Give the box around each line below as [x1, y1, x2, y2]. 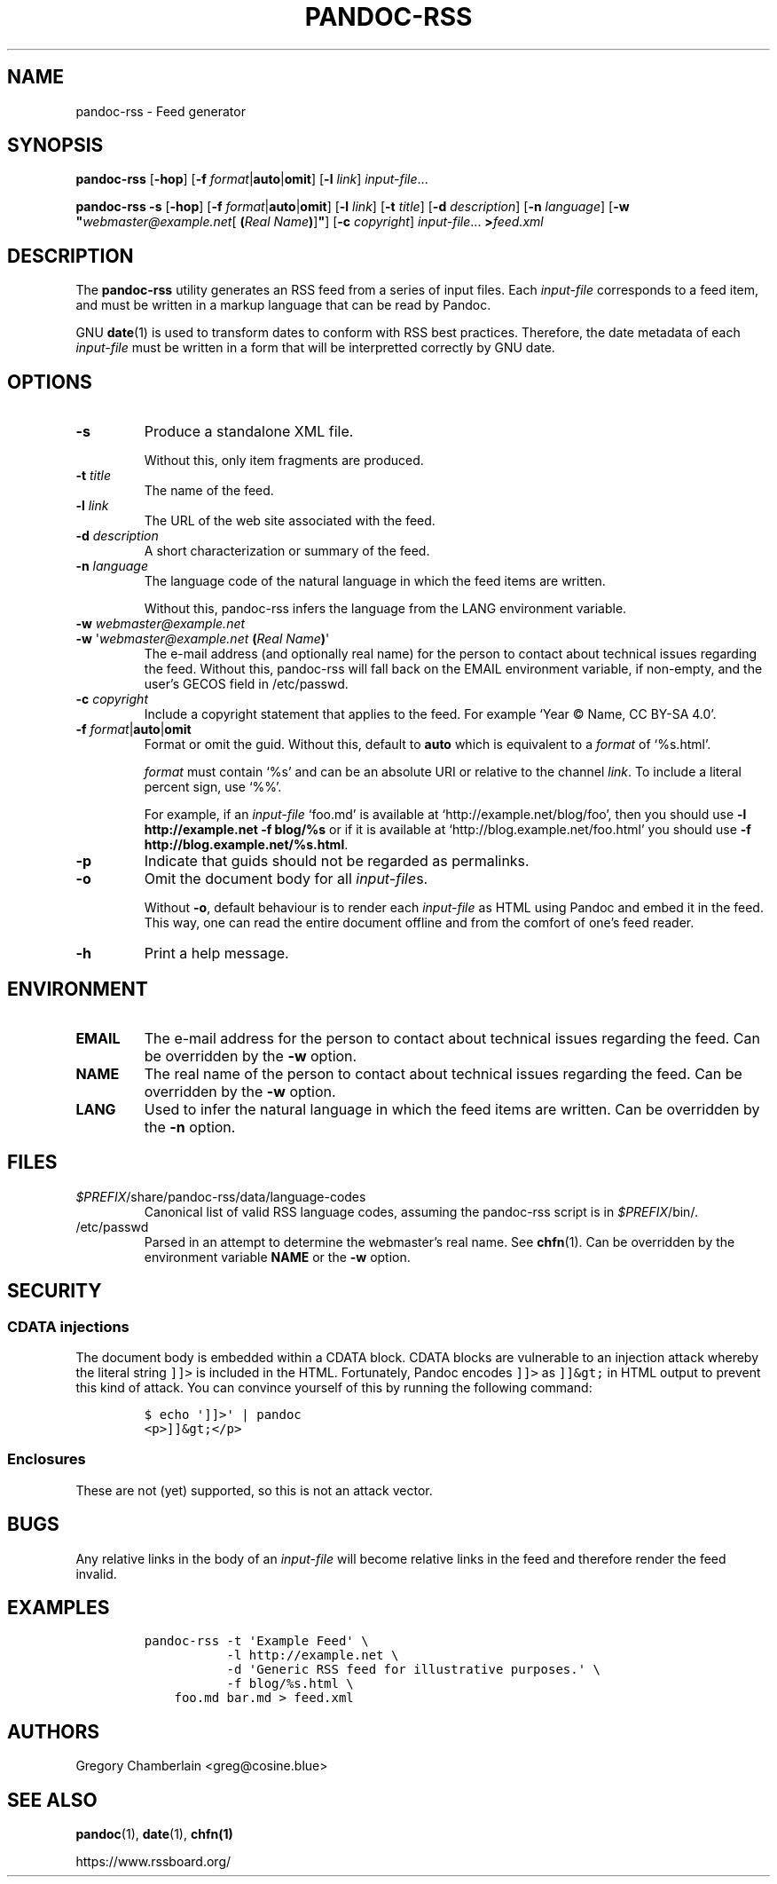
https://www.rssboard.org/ [75, 1854, 232, 1870]
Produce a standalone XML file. [144, 422, 354, 441]
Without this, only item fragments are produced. [144, 453, 424, 469]
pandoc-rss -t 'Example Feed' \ [144, 1634, 369, 1649]
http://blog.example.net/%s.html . [144, 837, 349, 853]
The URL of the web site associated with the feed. [144, 513, 436, 529]
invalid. [75, 1565, 117, 1581]
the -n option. [144, 1117, 236, 1136]
